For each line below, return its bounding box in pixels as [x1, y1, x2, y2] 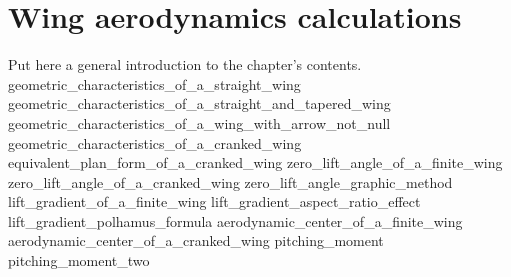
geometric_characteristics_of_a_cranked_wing [8, 132, 302, 153]
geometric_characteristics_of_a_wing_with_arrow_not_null [8, 112, 391, 133]
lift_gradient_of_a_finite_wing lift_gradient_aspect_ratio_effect [8, 191, 421, 212]
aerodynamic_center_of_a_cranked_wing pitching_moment [8, 230, 384, 251]
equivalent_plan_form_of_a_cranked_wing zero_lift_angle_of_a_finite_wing [8, 152, 503, 173]
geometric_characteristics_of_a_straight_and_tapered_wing [8, 93, 391, 114]
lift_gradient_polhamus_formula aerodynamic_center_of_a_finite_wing [8, 210, 463, 231]
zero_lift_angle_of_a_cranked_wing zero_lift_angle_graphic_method [8, 171, 453, 192]
